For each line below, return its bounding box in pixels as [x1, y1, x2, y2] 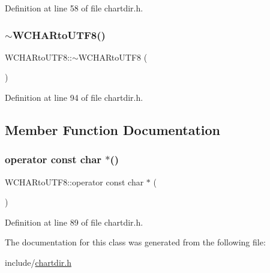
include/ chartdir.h [5, 256, 71, 268]
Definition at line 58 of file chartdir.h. [5, 2, 143, 14]
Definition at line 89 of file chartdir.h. [5, 215, 143, 228]
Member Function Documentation [5, 120, 221, 139]
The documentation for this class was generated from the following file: [5, 236, 266, 248]
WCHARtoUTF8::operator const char [5, 175, 144, 188]
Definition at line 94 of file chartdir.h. [5, 91, 143, 103]
